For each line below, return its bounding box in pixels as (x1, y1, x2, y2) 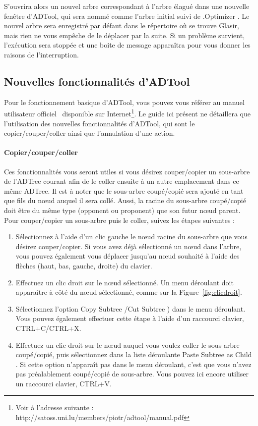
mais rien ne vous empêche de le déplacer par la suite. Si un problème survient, (4, 30, 245, 40)
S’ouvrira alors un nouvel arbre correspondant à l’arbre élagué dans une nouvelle (4, 1, 250, 11)
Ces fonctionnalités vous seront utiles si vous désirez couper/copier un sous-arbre (4, 166, 250, 176)
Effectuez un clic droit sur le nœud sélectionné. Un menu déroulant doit (15, 277, 234, 287)
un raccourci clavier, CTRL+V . (15, 378, 112, 388)
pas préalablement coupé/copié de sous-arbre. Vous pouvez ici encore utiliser (15, 369, 249, 379)
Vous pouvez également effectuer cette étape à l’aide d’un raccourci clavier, (15, 313, 244, 323)
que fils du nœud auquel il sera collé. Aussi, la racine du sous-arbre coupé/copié (4, 195, 246, 206)
